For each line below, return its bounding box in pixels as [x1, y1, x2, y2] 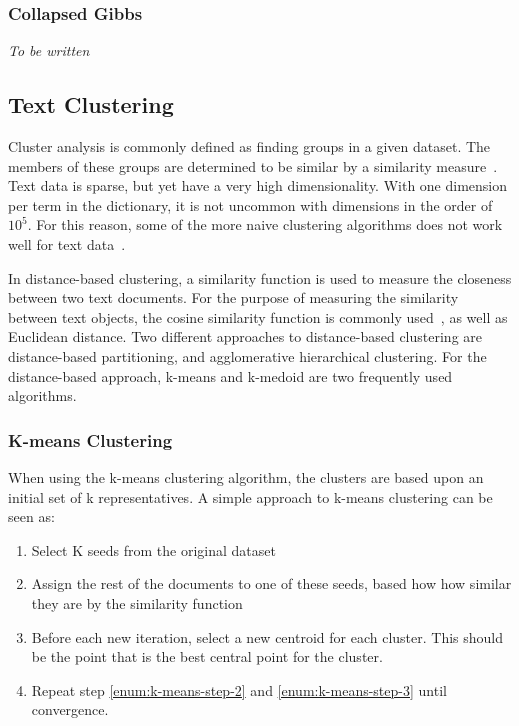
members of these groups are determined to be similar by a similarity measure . [8, 155, 498, 176]
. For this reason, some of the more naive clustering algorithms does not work [27, 214, 503, 235]
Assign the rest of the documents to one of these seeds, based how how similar [31, 573, 512, 594]
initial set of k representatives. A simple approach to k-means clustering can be [8, 486, 493, 507]
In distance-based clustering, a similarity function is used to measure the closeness [8, 267, 512, 288]
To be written [8, 40, 90, 61]
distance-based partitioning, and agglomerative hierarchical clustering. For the [8, 345, 487, 366]
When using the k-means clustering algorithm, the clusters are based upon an [8, 466, 484, 487]
